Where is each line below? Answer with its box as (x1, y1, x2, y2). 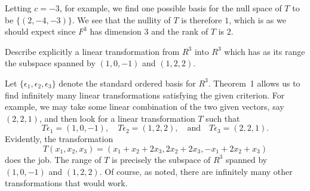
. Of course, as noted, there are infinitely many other (99, 165, 293, 177)
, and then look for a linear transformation (39, 112, 195, 124)
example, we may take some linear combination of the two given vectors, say (5, 100, 284, 113)
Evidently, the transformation (5, 133, 113, 145)
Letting (5, 2, 32, 14)
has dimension (90, 25, 142, 38)
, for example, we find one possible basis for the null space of (59, 2, 282, 14)
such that (205, 112, 240, 124)
